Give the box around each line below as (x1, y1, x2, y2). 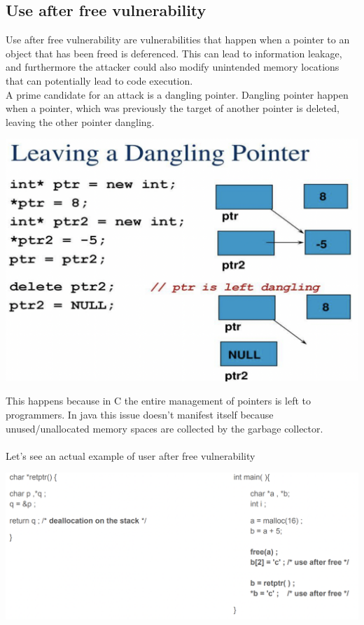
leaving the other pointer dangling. (6, 114, 155, 129)
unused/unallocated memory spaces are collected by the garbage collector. (6, 421, 323, 435)
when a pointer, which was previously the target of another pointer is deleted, (6, 101, 339, 115)
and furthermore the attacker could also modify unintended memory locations (6, 59, 339, 74)
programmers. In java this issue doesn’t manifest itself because (6, 407, 274, 422)
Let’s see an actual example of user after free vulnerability (6, 448, 255, 463)
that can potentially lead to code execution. (6, 73, 193, 87)
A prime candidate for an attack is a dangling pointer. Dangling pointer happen (6, 87, 349, 101)
